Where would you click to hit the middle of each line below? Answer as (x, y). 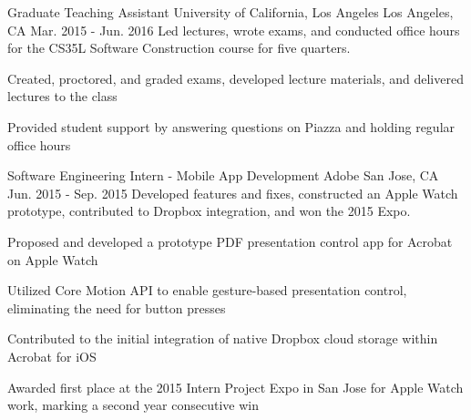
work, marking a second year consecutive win (133, 405)
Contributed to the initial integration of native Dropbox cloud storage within (223, 338)
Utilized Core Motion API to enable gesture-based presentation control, (207, 290)
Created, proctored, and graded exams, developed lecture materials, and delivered (235, 78)
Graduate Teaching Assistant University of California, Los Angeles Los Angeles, (230, 12)
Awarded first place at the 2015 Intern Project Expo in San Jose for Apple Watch (235, 387)
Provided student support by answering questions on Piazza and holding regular (231, 126)
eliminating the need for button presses (117, 307)
